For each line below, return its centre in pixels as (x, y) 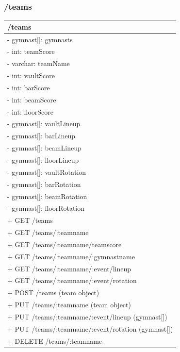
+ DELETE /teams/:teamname (55, 341)
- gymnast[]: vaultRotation (47, 172)
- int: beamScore (32, 99)
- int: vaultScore (31, 75)
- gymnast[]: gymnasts (40, 39)
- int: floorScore (30, 111)
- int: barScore (29, 87)
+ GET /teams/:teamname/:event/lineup (69, 268)
